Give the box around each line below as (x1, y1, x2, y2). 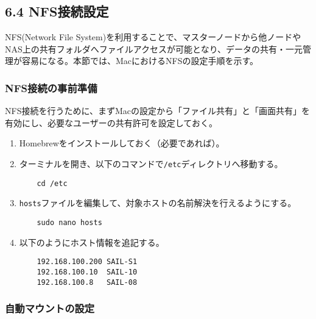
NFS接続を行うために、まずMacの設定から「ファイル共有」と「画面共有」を (5, 104, 311, 117)
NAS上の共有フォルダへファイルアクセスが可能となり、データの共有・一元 (5, 42, 303, 55)
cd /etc (37, 179, 68, 188)
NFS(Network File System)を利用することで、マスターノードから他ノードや (5, 30, 301, 43)
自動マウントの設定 (5, 301, 95, 316)
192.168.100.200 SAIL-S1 (37, 257, 138, 267)
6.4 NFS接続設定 (5, 2, 109, 21)
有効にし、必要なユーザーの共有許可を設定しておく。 (5, 116, 217, 129)
